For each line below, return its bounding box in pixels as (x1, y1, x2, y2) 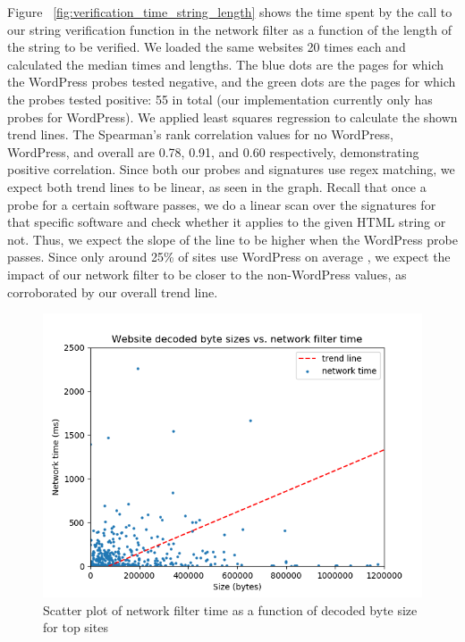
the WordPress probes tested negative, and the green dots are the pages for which (7, 72, 456, 91)
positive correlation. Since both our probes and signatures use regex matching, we (7, 160, 455, 179)
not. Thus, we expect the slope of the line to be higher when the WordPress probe (7, 229, 458, 248)
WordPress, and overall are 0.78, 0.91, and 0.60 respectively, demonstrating (7, 142, 419, 161)
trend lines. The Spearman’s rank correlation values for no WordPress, (7, 125, 393, 144)
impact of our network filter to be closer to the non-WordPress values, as (7, 264, 407, 283)
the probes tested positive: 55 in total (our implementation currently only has (7, 89, 433, 108)
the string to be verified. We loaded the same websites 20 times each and (7, 38, 406, 56)
